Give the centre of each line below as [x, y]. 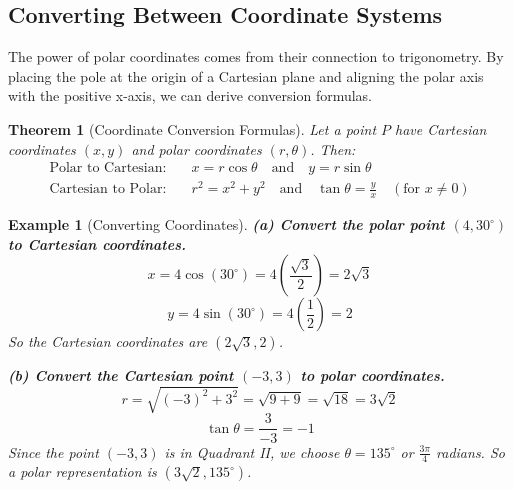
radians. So [470, 451]
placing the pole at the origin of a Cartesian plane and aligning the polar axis [246, 75]
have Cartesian [441, 128]
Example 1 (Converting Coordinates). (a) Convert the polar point [226, 224]
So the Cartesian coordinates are [108, 341]
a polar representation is [82, 471]
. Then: [333, 148]
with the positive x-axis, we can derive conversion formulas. [190, 95]
